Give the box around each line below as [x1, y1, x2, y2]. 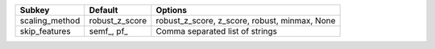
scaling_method [19, 15, 81, 26]
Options [155, 5, 188, 15]
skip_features [19, 26, 72, 36]
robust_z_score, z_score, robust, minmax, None [155, 15, 336, 26]
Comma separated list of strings [155, 26, 278, 36]
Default [89, 5, 118, 15]
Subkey [19, 5, 50, 15]
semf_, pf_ [89, 26, 128, 36]
